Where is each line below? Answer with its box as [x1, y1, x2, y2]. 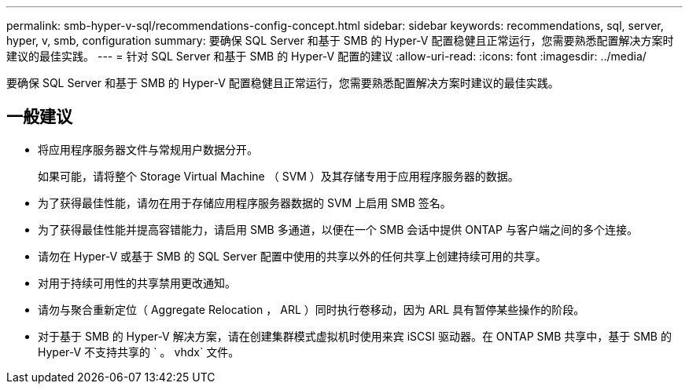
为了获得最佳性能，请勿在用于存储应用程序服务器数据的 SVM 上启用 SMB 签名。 [38, 195, 451, 210]
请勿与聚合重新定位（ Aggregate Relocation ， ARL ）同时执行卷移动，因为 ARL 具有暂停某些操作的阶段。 [38, 302, 585, 316]
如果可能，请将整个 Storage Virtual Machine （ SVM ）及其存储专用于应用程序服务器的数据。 [38, 169, 519, 183]
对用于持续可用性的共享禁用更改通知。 [38, 275, 236, 290]
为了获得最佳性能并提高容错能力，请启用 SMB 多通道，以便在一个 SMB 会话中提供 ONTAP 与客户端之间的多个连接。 [38, 222, 638, 236]
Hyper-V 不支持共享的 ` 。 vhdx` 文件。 [38, 344, 240, 359]
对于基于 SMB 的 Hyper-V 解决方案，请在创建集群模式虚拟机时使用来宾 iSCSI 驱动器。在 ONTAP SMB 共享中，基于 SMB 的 [38, 329, 672, 343]
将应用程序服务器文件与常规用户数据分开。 [38, 142, 258, 156]
